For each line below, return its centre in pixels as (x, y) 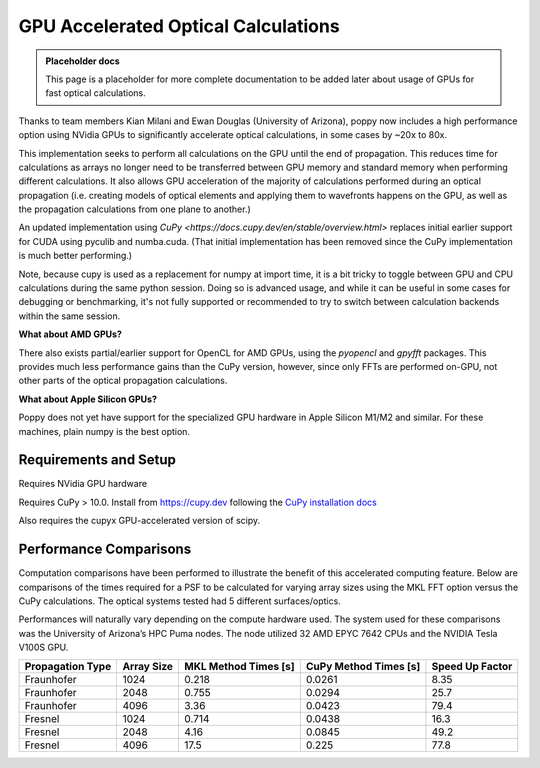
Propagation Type (68, 667)
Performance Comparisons (105, 549)
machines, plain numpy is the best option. (104, 431)
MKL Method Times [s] (239, 667)
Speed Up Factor (472, 667)
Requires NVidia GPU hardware (83, 484)
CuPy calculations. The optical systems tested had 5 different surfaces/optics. (180, 601)
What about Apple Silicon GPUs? (87, 399)
